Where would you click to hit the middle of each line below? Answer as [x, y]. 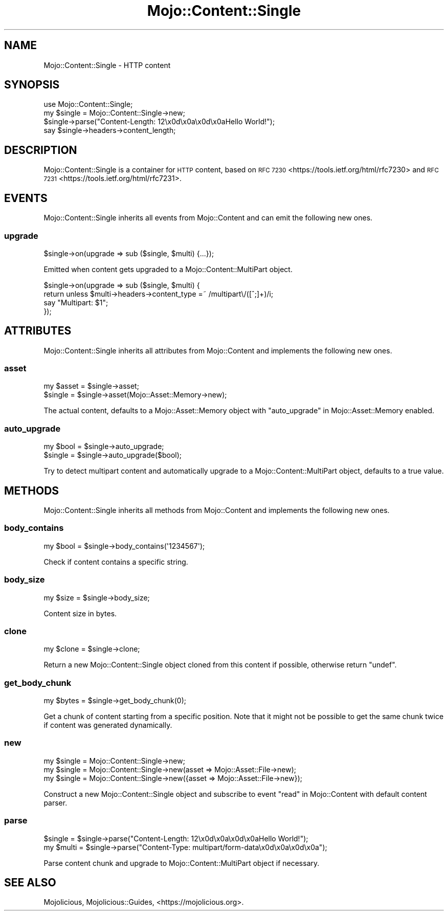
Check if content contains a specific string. [116, 562]
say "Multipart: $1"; [76, 302]
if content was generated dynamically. [108, 725]
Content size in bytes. [80, 613]
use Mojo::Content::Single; [88, 104]
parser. [55, 802]
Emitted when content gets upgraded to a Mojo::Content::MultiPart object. [168, 269]
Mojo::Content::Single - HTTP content [107, 65]
